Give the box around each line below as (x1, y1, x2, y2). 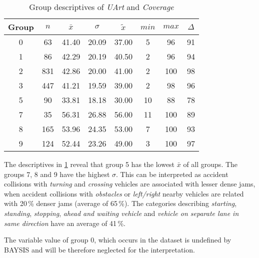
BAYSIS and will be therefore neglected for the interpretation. (4, 244, 195, 254)
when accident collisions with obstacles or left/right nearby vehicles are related (4, 188, 244, 198)
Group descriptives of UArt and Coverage (29, 1, 174, 12)
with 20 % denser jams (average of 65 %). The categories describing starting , (4, 198, 237, 208)
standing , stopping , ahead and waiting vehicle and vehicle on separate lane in (4, 207, 239, 218)
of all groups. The (183, 159, 238, 169)
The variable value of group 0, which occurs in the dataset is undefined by (4, 234, 231, 245)
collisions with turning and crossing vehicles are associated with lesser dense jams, (4, 178, 255, 189)
